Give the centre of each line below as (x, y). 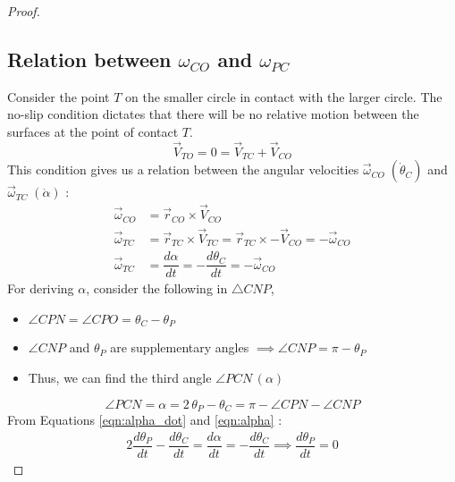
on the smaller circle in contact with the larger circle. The (283, 96)
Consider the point (59, 96)
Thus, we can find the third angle (120, 377)
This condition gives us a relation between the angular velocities (183, 169)
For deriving (41, 288)
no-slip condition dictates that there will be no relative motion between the (213, 114)
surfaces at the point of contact (93, 131)
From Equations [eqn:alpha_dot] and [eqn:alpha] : (145, 420)
